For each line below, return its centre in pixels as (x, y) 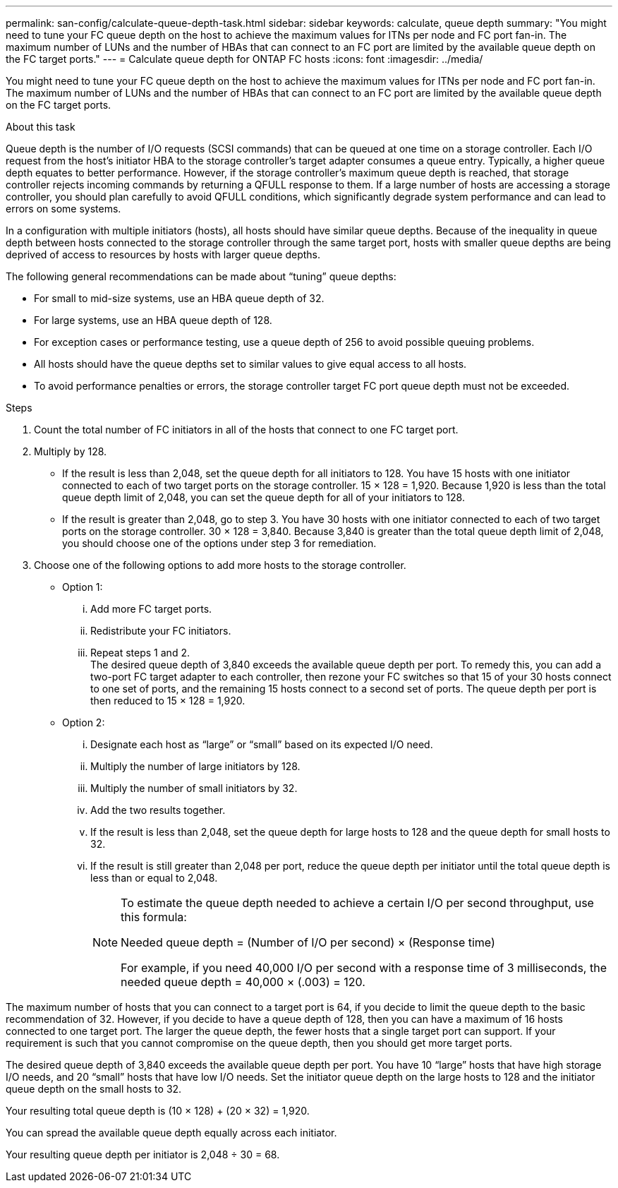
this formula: (154, 917)
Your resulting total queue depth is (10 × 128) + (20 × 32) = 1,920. (158, 1111)
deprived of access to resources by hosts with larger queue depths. (163, 254)
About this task (41, 127)
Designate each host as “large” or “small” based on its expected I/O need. (262, 744)
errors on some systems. (63, 209)
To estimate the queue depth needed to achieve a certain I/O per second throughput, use (357, 903)
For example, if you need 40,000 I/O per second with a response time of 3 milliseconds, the (364, 968)
